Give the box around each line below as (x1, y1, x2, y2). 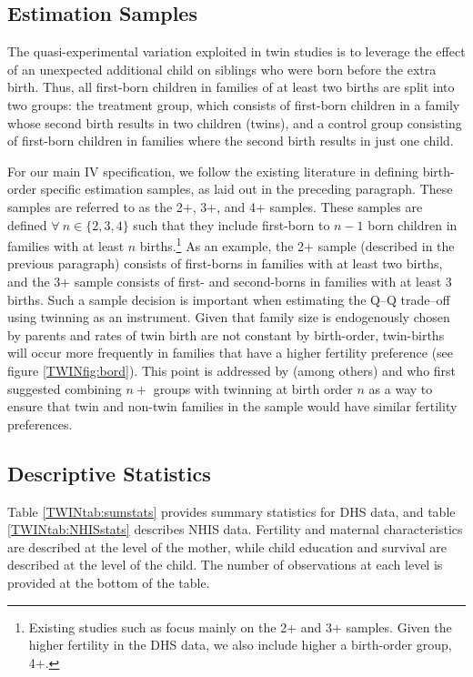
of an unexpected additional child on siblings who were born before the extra (7, 59, 437, 78)
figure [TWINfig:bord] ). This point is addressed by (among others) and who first (7, 360, 457, 379)
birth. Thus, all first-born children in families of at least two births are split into (7, 77, 455, 96)
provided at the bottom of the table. (7, 572, 210, 591)
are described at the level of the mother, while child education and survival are (7, 537, 447, 556)
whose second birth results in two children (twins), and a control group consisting (7, 113, 462, 132)
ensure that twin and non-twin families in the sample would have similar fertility (7, 397, 458, 416)
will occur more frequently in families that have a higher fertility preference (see (7, 343, 454, 362)
